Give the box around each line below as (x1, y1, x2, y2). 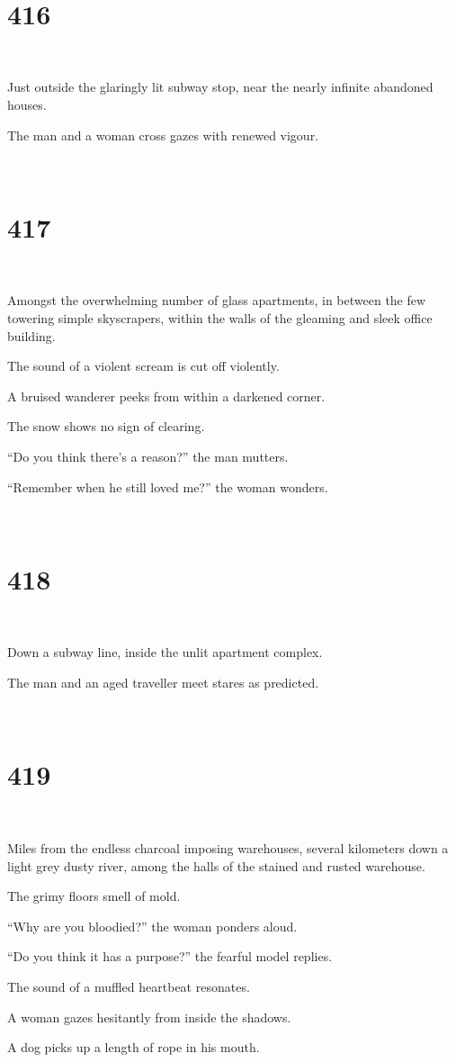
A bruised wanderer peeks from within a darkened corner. (7, 386, 326, 405)
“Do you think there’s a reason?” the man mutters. (7, 446, 289, 465)
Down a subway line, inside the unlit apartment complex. (7, 643, 323, 661)
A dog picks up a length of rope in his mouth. (7, 1038, 260, 1057)
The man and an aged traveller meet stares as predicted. (7, 673, 319, 692)
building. (7, 326, 56, 345)
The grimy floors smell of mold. (7, 886, 181, 905)
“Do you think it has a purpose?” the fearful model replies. (7, 947, 333, 966)
